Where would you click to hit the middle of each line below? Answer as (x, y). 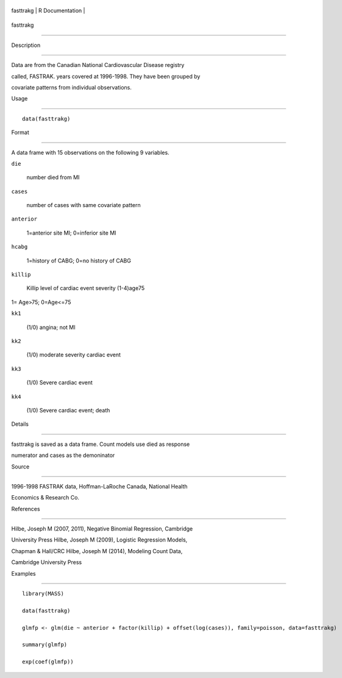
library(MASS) (43, 594)
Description (26, 45)
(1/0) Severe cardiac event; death (68, 410)
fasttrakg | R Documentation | (48, 10)
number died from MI (53, 177)
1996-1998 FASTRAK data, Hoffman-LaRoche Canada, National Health (100, 486)
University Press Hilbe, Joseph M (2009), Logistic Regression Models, (99, 540)
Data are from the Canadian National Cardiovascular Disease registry (98, 65)
